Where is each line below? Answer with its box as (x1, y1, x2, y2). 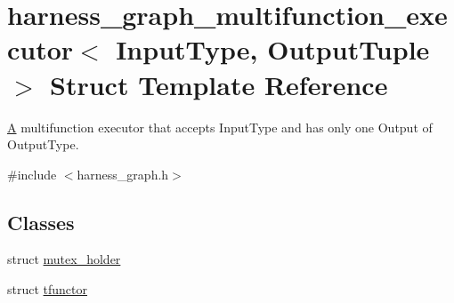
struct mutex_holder (7, 250, 121, 268)
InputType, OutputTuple (116, 31, 430, 68)
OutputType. (7, 135, 79, 154)
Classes (7, 208, 75, 235)
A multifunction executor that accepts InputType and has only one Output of (7, 117, 433, 136)
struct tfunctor (7, 280, 88, 299)
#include (7, 164, 57, 183)
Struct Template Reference (50, 66, 388, 102)
